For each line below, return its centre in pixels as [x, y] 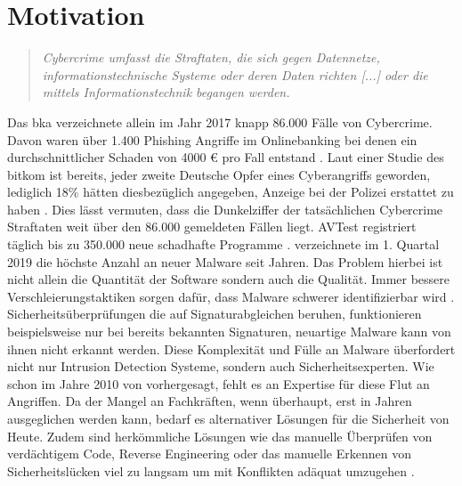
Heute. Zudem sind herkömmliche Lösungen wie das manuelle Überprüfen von [220, 436]
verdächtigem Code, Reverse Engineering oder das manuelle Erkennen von [209, 454]
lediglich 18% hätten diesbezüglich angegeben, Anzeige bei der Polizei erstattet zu [231, 192]
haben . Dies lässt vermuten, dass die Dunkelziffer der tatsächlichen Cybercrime [225, 209]
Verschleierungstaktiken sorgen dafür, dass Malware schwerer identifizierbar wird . [231, 296]
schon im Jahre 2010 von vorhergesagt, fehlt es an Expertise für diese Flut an [219, 383]
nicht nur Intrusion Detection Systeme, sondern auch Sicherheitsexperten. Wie [221, 366]
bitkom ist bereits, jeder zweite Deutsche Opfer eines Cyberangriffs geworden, [219, 174]
